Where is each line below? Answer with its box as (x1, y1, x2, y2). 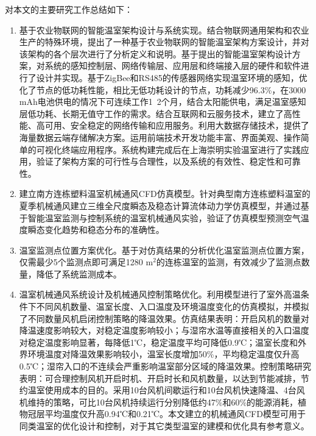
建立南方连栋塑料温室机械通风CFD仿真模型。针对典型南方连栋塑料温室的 (19, 187, 311, 200)
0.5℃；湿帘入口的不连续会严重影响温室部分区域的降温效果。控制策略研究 (19, 360, 311, 373)
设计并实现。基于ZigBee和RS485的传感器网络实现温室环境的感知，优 (36, 71, 307, 84)
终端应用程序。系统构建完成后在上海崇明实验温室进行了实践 (61, 143, 301, 155)
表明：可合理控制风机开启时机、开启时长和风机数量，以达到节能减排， (19, 371, 301, 384)
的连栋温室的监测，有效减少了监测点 (156, 256, 301, 268)
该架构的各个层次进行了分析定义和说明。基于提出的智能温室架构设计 (19, 47, 292, 60)
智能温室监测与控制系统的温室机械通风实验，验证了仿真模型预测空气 (27, 211, 301, 224)
